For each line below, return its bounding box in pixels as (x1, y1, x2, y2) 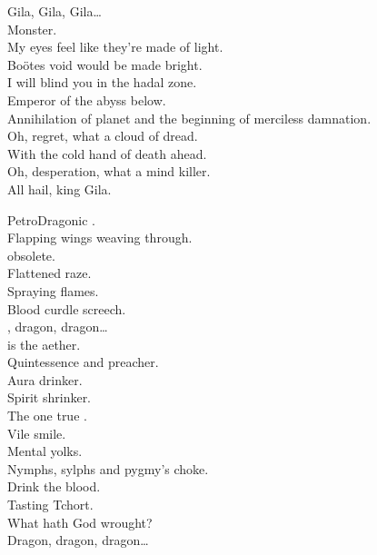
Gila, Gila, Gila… (7, 2, 102, 20)
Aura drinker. (7, 370, 83, 389)
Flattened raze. (7, 263, 92, 282)
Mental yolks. (7, 441, 83, 461)
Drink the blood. (7, 477, 101, 496)
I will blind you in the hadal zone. (7, 73, 197, 92)
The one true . (7, 406, 87, 425)
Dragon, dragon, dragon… (7, 530, 149, 550)
